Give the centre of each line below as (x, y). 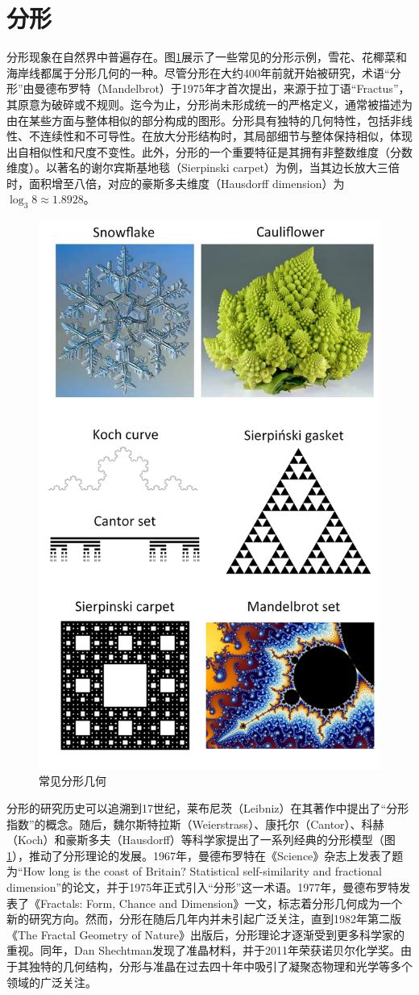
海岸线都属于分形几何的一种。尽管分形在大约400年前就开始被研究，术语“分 (204, 72)
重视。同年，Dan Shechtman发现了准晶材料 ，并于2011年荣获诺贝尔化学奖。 (204, 950)
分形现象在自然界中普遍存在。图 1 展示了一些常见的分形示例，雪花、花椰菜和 (207, 57)
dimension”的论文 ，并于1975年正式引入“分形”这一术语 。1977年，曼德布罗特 (203, 887)
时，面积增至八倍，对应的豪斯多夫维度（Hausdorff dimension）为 (176, 183)
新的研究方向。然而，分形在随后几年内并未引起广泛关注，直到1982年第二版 (204, 919)
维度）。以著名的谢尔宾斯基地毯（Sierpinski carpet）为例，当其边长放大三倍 (203, 167)
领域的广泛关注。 (52, 982)
